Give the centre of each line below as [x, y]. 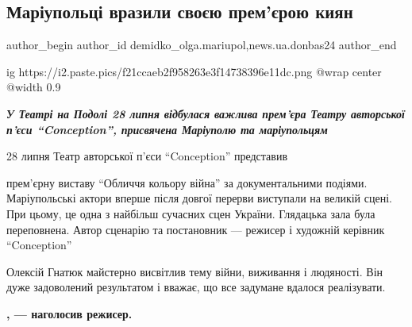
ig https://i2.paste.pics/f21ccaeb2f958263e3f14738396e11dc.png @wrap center [194, 71]
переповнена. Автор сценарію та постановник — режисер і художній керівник [196, 229]
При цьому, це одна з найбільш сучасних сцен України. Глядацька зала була [191, 213]
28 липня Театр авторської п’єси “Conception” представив [147, 156]
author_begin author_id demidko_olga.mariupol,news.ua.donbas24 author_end [202, 45]
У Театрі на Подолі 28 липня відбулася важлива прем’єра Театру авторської [206, 113]
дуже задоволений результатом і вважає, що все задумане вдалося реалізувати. [196, 287]
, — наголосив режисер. [69, 313]
